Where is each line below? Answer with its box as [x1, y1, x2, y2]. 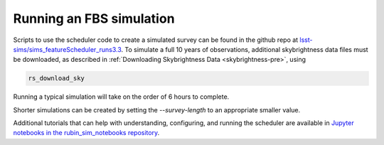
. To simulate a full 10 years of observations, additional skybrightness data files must [121, 45, 369, 53]
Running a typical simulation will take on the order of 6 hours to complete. [13, 92, 230, 101]
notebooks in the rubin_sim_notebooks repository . [13, 129, 160, 137]
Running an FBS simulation [13, 11, 175, 26]
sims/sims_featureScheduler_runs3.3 [13, 45, 122, 53]
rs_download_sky [28, 75, 85, 82]
